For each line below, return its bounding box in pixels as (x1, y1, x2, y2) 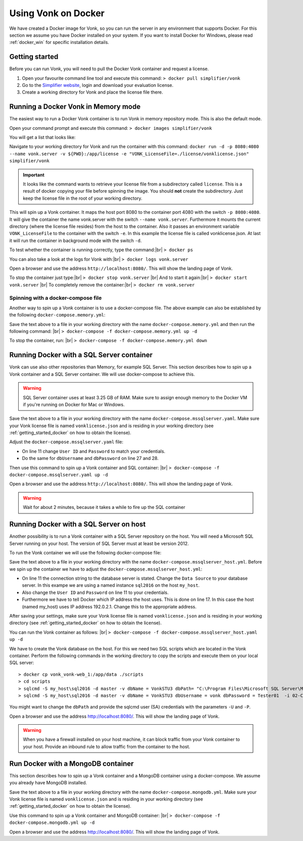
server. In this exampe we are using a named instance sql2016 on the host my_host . (22, 582, 200, 588)
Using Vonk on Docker (9, 8, 105, 19)
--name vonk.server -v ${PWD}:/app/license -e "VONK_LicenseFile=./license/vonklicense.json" (9, 151, 249, 157)
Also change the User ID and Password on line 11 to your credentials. (22, 589, 169, 595)
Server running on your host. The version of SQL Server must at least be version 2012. (9, 540, 189, 546)
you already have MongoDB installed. (9, 780, 87, 786)
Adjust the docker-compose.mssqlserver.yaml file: (9, 439, 124, 445)
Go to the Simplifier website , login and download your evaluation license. (22, 82, 174, 88)
